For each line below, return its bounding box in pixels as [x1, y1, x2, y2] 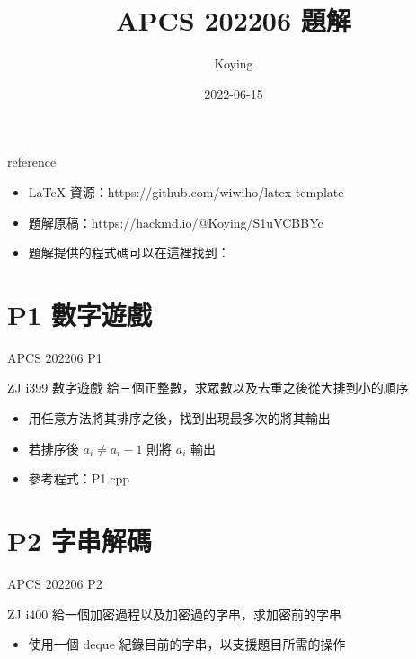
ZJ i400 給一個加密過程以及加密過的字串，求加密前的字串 [7, 604, 341, 623]
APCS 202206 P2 [7, 573, 102, 592]
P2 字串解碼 [7, 521, 152, 558]
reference [7, 152, 57, 171]
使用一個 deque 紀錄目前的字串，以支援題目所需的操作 [28, 635, 346, 654]
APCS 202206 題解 [116, 2, 351, 39]
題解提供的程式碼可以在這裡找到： [28, 243, 230, 262]
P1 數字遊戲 [7, 295, 152, 332]
